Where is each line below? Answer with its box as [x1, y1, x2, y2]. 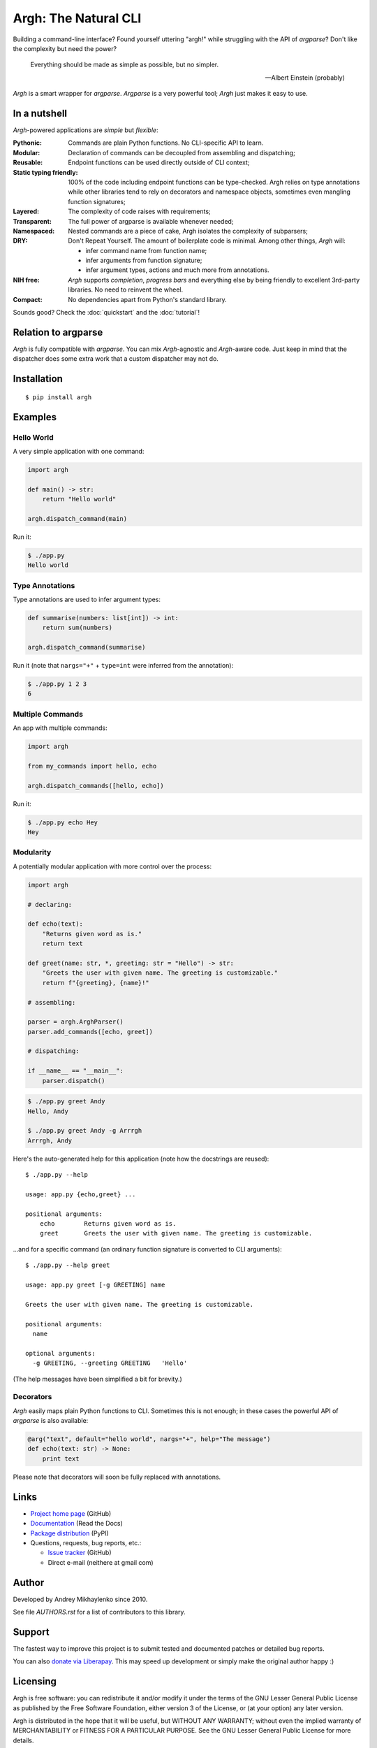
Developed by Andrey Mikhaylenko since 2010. [13, 1595, 148, 1603]
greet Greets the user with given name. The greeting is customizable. [39, 1229, 313, 1238]
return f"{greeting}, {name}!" [42, 979, 149, 987]
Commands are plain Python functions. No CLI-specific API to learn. [68, 138, 264, 147]
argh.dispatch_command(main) [27, 515, 128, 522]
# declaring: [27, 901, 73, 908]
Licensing [13, 1675, 57, 1688]
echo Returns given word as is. [39, 1220, 177, 1228]
